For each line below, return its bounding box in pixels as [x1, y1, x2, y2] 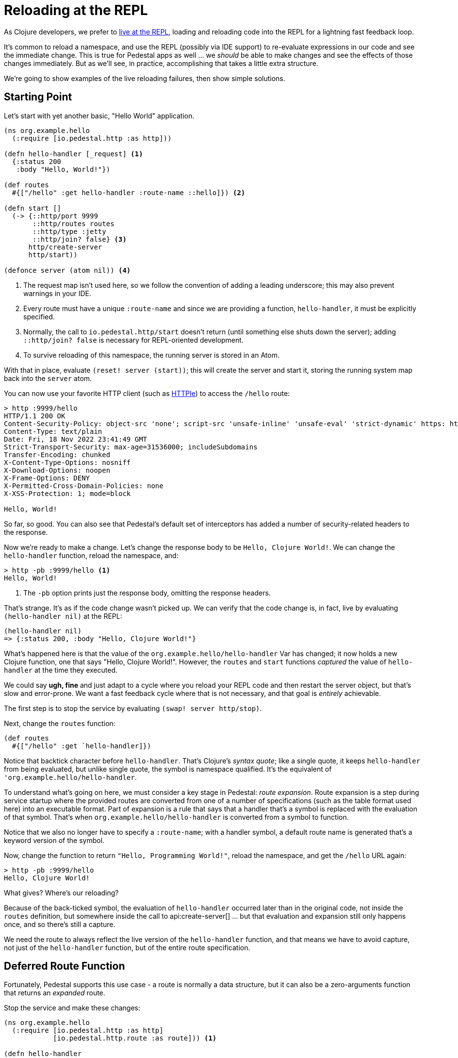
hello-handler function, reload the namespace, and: [4, 551, 179, 560]
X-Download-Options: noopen [4, 466, 111, 474]
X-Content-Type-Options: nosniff [4, 458, 131, 466]
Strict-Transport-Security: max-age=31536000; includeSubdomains [4, 443, 258, 451]
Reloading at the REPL [4, 2, 148, 18]
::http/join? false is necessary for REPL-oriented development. [23, 335, 244, 344]
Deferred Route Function [4, 960, 125, 973]
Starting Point [4, 91, 72, 103]
